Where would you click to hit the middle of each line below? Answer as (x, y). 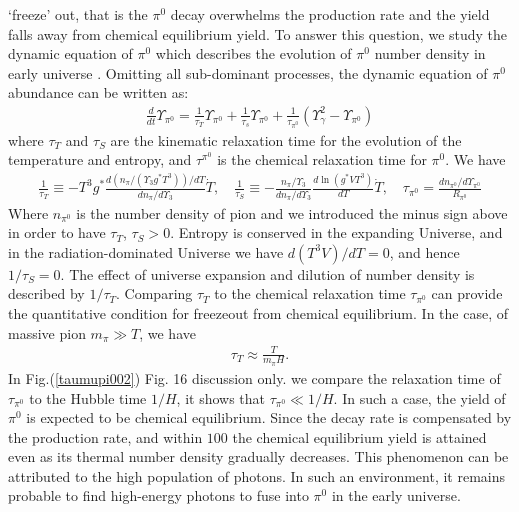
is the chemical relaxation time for (322, 159)
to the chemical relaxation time (310, 293)
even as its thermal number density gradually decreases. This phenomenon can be (258, 456)
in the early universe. (396, 495)
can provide (467, 293)
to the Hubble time (88, 397)
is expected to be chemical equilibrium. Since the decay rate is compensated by (269, 417)
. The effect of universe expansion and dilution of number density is (267, 273)
